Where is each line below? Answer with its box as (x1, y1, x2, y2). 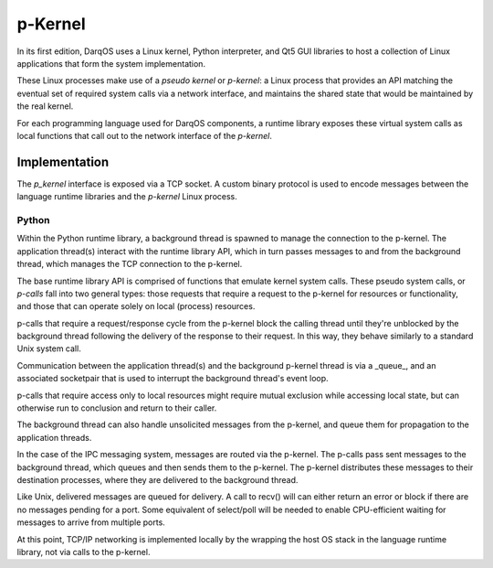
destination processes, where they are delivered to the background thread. (16, 474, 299, 485)
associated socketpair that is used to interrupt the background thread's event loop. (16, 373, 329, 384)
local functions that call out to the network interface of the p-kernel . (16, 130, 273, 141)
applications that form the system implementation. (16, 58, 205, 69)
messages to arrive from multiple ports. (16, 517, 166, 528)
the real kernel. (16, 101, 74, 112)
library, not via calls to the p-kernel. (16, 546, 151, 557)
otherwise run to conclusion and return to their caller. (16, 402, 217, 413)
